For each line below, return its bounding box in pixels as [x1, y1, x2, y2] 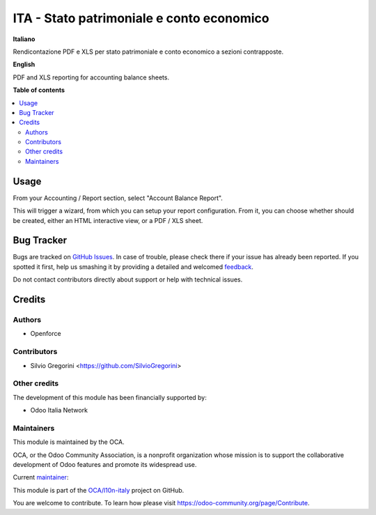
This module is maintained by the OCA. [13, 438, 125, 446]
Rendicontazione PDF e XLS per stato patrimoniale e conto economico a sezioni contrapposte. [13, 47, 284, 56]
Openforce [30, 330, 62, 338]
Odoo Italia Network [30, 406, 88, 415]
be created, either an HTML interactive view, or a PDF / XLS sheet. [13, 216, 203, 224]
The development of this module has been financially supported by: [13, 393, 207, 401]
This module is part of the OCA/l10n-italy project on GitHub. [13, 486, 185, 494]
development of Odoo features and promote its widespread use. [13, 460, 197, 468]
